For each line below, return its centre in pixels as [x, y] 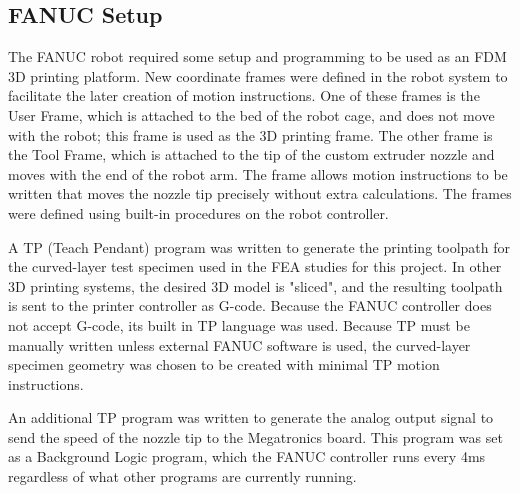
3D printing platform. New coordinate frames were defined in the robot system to [258, 75]
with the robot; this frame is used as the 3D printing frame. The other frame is [250, 134]
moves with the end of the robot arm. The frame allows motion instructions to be [258, 173]
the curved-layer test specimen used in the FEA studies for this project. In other [255, 266]
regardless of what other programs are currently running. [182, 476]
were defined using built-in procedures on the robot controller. [198, 212]
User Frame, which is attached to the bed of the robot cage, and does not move [251, 114]
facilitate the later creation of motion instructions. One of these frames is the [244, 95]
